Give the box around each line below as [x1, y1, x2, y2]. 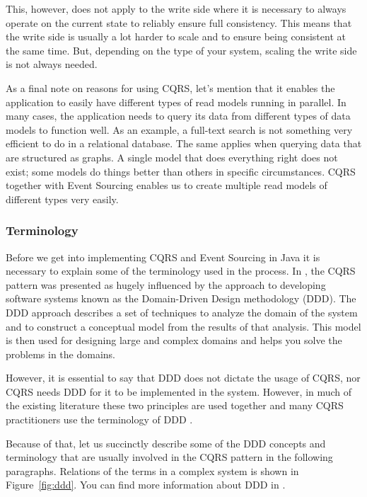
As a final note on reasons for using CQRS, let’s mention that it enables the [6, 80, 335, 95]
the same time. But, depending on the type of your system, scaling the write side [6, 42, 357, 57]
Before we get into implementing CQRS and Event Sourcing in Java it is [6, 249, 320, 264]
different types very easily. [6, 191, 119, 206]
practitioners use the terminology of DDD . [6, 412, 193, 427]
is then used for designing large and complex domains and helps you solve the [6, 333, 342, 348]
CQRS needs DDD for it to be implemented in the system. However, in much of [6, 384, 352, 399]
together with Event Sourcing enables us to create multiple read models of [6, 178, 327, 193]
